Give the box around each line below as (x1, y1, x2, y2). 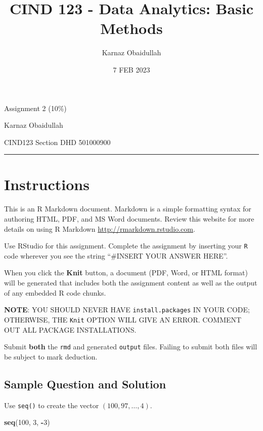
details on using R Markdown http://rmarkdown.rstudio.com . (4, 223, 195, 234)
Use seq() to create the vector (4, 400, 99, 410)
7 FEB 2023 (113, 64, 150, 75)
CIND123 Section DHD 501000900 (4, 136, 111, 147)
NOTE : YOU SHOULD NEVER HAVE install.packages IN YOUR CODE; (4, 304, 250, 315)
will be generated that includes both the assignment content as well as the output (4, 277, 257, 288)
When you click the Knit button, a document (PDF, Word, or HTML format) (4, 267, 248, 278)
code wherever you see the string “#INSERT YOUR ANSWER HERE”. (4, 250, 228, 261)
